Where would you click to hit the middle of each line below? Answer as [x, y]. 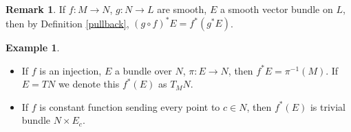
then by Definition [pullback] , [67, 23]
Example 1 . [33, 48]
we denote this [89, 84]
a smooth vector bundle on [276, 9]
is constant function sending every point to [130, 106]
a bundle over [143, 70]
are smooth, [182, 9]
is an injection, [71, 70]
